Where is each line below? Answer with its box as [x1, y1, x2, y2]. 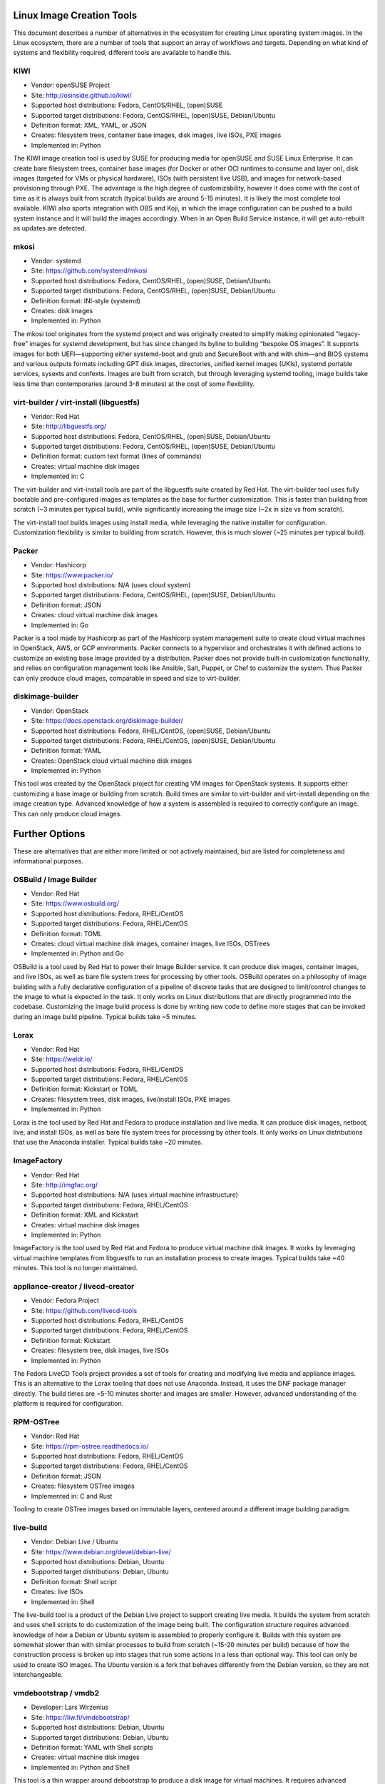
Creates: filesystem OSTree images [31, 1481, 135, 1491]
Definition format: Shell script [31, 1577, 117, 1586]
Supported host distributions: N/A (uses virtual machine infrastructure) [31, 1190, 239, 1199]
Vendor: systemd [31, 257, 81, 265]
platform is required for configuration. [13, 1399, 124, 1408]
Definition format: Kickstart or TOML [31, 1085, 138, 1093]
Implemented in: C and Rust [31, 1491, 113, 1500]
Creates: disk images [31, 307, 93, 315]
